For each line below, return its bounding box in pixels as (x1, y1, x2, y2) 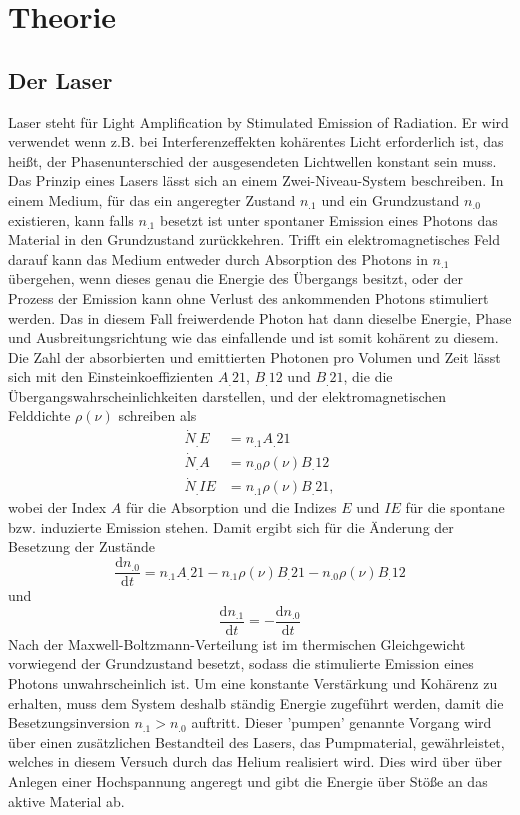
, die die (343, 366, 393, 387)
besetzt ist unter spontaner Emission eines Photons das (159, 209, 498, 230)
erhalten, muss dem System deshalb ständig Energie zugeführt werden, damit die (8, 692, 504, 713)
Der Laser (8, 64, 113, 95)
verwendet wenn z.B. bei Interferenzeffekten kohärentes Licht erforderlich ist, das (8, 131, 504, 152)
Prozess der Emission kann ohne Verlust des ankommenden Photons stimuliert (8, 287, 489, 308)
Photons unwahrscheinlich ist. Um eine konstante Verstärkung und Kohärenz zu (8, 672, 498, 693)
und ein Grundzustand (321, 189, 460, 210)
